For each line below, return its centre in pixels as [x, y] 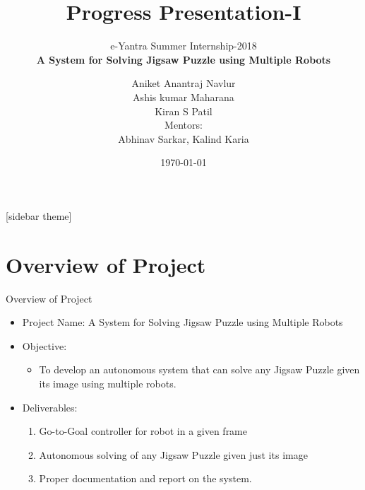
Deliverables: [50, 407]
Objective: [44, 345]
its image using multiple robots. [108, 383]
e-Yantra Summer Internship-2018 [184, 46]
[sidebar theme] [39, 215]
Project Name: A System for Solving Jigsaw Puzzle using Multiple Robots [182, 322]
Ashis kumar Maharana [184, 97]
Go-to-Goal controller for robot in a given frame [143, 431]
